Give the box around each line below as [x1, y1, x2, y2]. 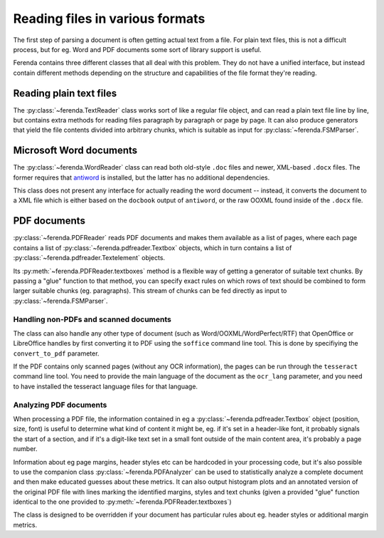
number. [13, 445, 38, 453]
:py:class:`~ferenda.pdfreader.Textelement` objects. [13, 254, 166, 262]
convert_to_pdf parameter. [13, 349, 100, 358]
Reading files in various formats [13, 11, 206, 26]
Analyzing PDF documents [13, 400, 107, 410]
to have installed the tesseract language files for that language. [13, 382, 198, 390]
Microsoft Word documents [13, 145, 138, 157]
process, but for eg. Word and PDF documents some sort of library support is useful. [13, 45, 262, 53]
